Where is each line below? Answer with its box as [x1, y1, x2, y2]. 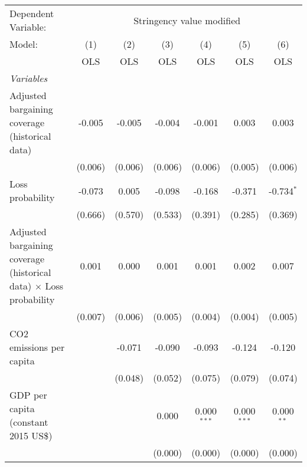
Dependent [9, 6, 54, 20]
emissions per [9, 340, 65, 354]
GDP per [9, 388, 47, 402]
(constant [9, 415, 48, 429]
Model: [9, 37, 38, 51]
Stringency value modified [133, 13, 241, 27]
